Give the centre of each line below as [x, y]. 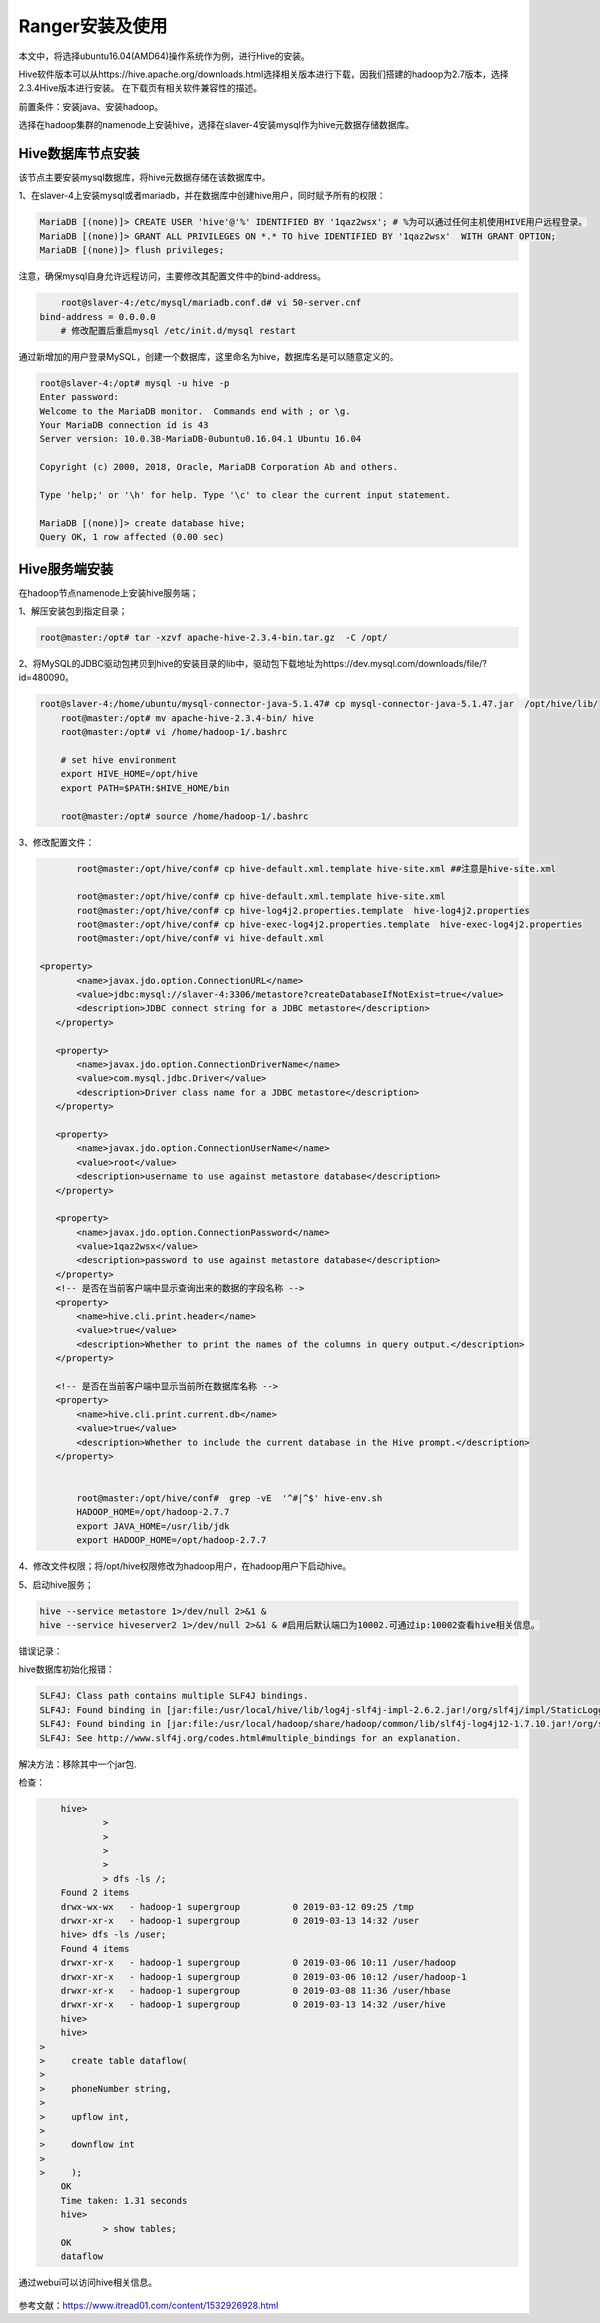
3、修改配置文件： [56, 842]
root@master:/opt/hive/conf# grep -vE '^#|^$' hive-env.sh [229, 1498]
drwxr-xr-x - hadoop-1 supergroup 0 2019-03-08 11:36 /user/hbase [256, 1990]
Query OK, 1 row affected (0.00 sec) [132, 537]
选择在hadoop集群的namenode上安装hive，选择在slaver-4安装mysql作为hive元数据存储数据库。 [216, 125]
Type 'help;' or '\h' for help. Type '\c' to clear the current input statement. [245, 495]
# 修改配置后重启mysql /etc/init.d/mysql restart [178, 330]
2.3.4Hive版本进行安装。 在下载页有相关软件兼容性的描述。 [140, 88]
